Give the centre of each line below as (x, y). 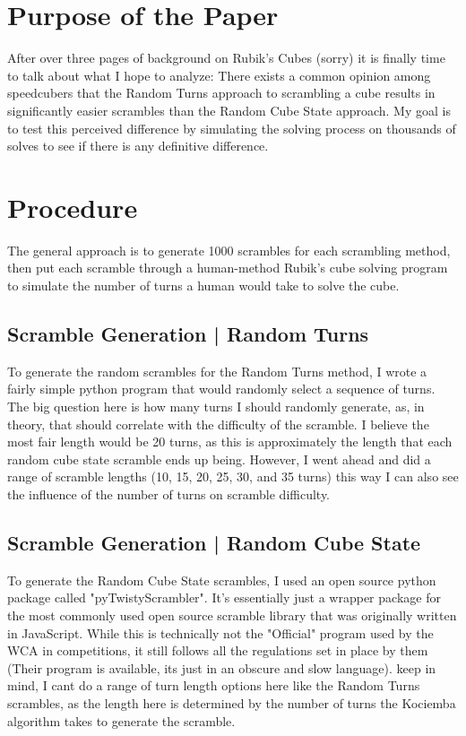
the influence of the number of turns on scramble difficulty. (169, 494)
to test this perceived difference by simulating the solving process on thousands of (232, 128)
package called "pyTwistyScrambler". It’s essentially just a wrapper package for (224, 597)
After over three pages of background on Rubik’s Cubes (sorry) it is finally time (226, 58)
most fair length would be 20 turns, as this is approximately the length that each (230, 442)
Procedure (73, 207)
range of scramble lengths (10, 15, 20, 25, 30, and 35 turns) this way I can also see (233, 476)
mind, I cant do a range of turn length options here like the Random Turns (214, 685)
